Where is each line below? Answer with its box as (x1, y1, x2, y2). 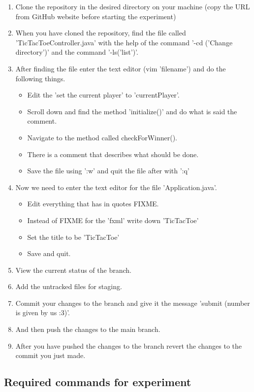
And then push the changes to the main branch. (15, 324, 160, 334)
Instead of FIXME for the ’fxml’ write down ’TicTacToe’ (27, 215, 199, 225)
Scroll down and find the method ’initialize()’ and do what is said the (27, 106, 237, 116)
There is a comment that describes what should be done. (27, 149, 199, 159)
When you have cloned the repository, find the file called (15, 28, 186, 38)
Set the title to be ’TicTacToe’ (27, 231, 120, 242)
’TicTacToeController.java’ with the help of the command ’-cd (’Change (15, 37, 233, 47)
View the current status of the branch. (15, 264, 131, 275)
